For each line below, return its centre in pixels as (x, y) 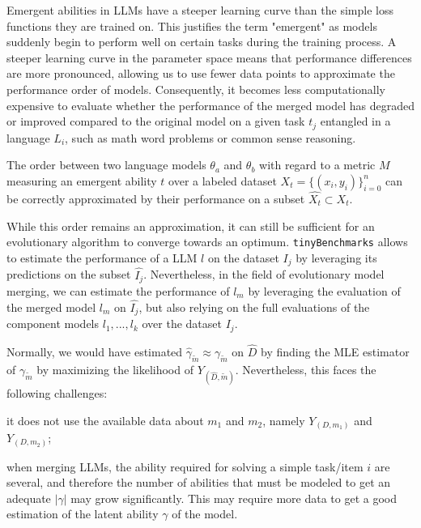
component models (53, 324)
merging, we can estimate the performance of (118, 290)
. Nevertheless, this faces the (306, 369)
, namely (284, 420)
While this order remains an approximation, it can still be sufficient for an (191, 226)
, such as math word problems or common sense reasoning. (210, 137)
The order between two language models (106, 165)
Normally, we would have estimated (95, 351)
